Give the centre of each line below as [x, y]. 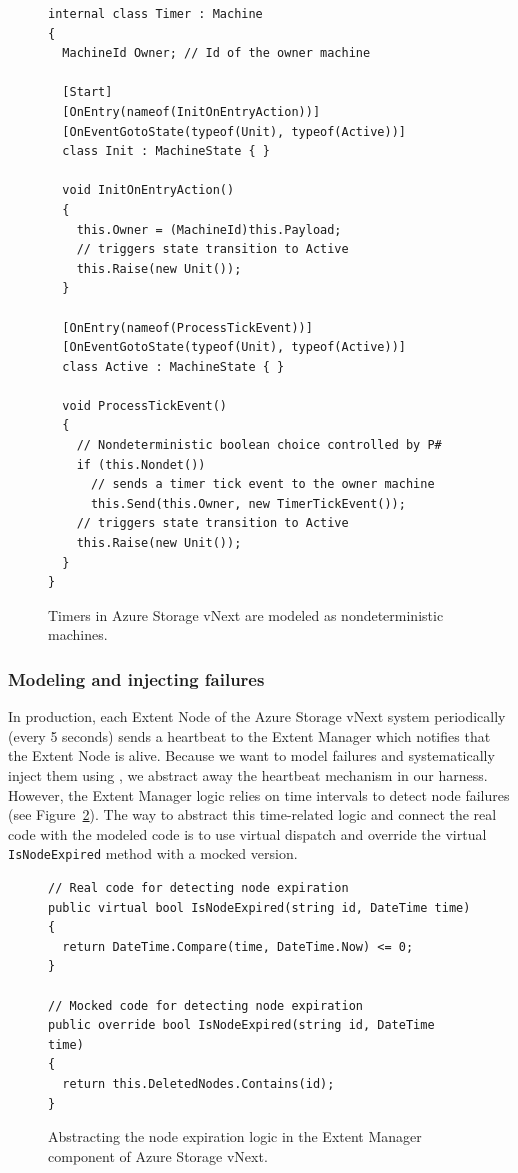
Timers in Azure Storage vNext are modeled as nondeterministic [246, 614]
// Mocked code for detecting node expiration [205, 1005]
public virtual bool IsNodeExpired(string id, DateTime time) [259, 907]
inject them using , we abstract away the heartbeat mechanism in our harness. [248, 775]
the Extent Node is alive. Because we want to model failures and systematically [251, 755]
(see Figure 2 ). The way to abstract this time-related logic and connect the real [252, 814]
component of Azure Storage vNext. [158, 1155]
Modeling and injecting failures [136, 678]
